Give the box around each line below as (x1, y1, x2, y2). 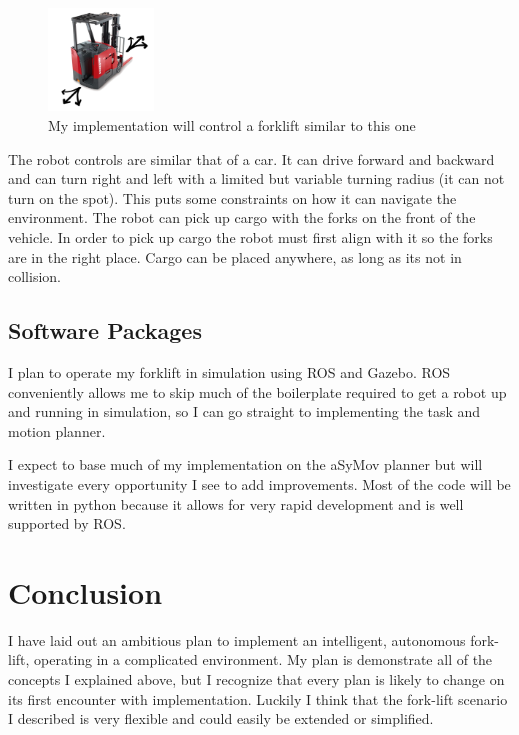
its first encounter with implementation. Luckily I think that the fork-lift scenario (8, 688, 508, 709)
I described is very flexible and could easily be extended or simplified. (8, 708, 434, 729)
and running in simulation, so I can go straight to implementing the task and (8, 401, 481, 422)
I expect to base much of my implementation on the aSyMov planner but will (8, 454, 483, 475)
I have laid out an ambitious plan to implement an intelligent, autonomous (8, 629, 466, 650)
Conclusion (8, 571, 163, 612)
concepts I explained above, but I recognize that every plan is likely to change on (8, 669, 505, 690)
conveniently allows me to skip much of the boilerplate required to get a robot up (8, 381, 507, 402)
